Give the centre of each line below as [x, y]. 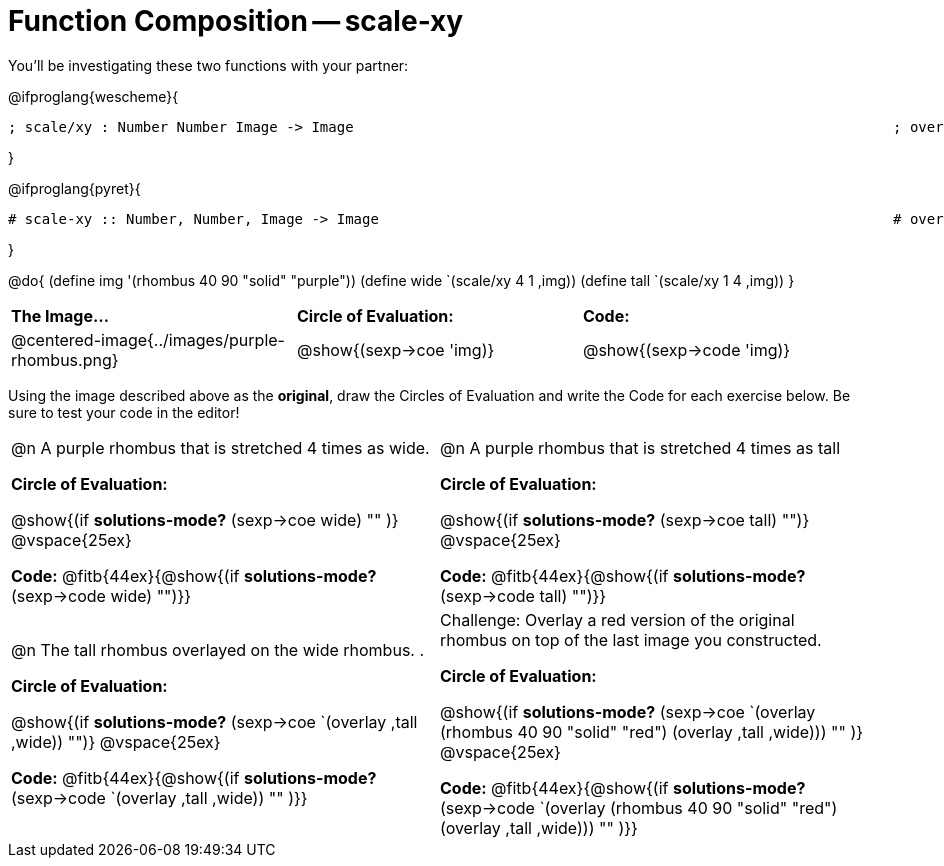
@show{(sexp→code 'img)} [686, 349]
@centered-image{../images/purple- [148, 339]
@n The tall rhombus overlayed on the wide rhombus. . [218, 649]
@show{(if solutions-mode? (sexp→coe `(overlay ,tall [214, 721]
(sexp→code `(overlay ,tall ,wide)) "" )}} [159, 797]
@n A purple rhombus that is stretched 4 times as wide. [220, 447]
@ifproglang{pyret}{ [74, 188]
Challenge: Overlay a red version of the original [617, 619]
